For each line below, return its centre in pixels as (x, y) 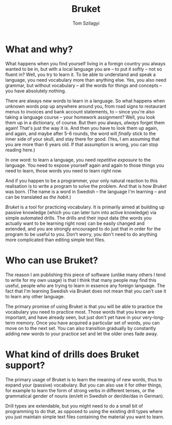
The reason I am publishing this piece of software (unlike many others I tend (85, 275)
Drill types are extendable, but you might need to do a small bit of (74, 405)
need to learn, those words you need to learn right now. (64, 170)
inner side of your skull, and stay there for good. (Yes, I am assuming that (82, 139)
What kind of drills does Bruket (72, 354)
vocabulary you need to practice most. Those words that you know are (80, 312)
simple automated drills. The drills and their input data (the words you (79, 218)
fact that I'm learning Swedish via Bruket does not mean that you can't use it (86, 291)
